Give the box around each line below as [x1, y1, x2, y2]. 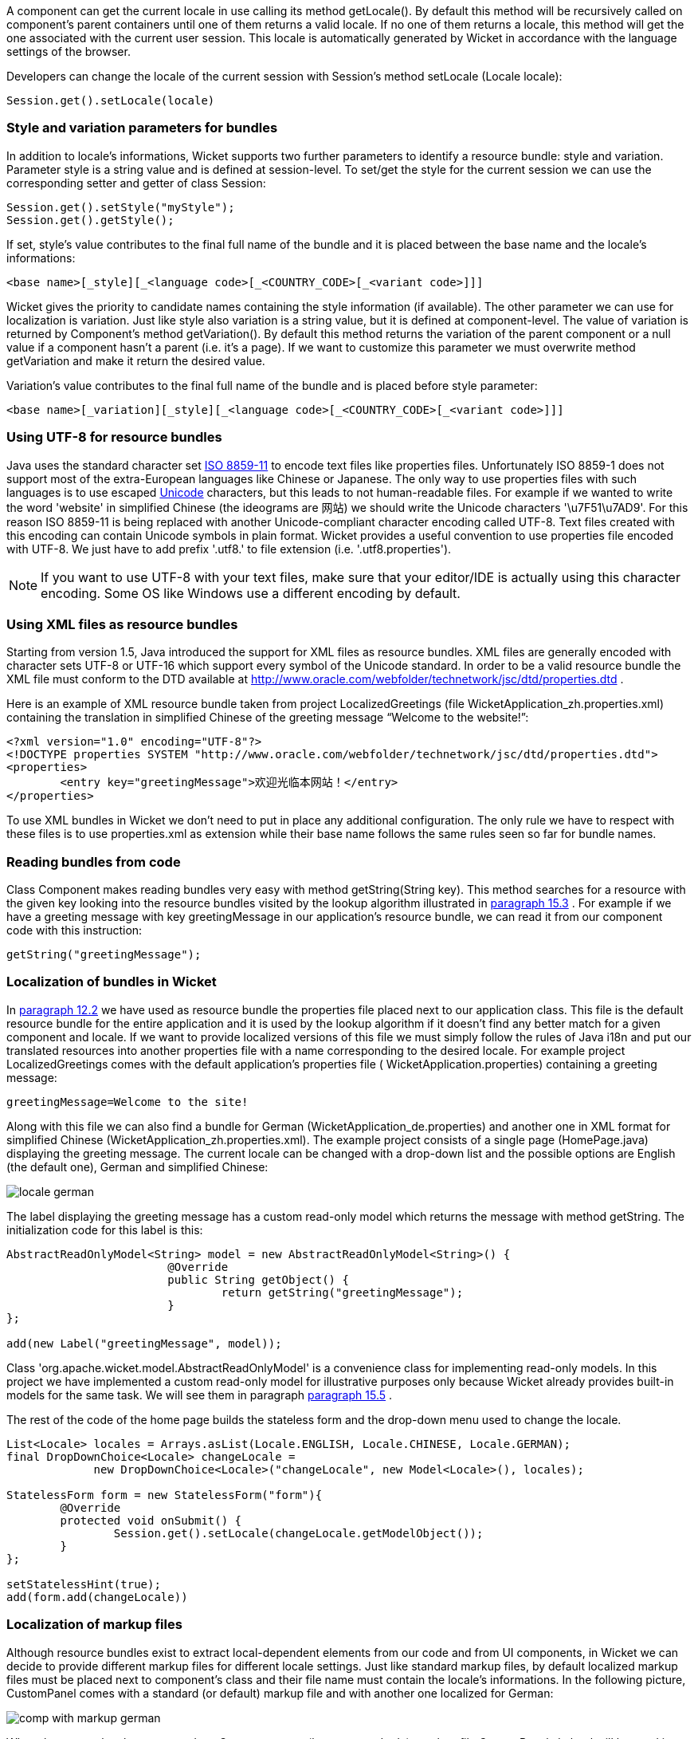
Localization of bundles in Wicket [6, 974, 217, 990]
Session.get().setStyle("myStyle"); [6, 200, 235, 214]
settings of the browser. [6, 45, 131, 58]
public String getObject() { [167, 1273, 349, 1286]
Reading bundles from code [6, 853, 181, 870]
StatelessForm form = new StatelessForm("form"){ [6, 1488, 323, 1501]
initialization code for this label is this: [6, 1222, 203, 1237]
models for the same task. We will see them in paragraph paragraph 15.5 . [6, 1387, 393, 1402]
